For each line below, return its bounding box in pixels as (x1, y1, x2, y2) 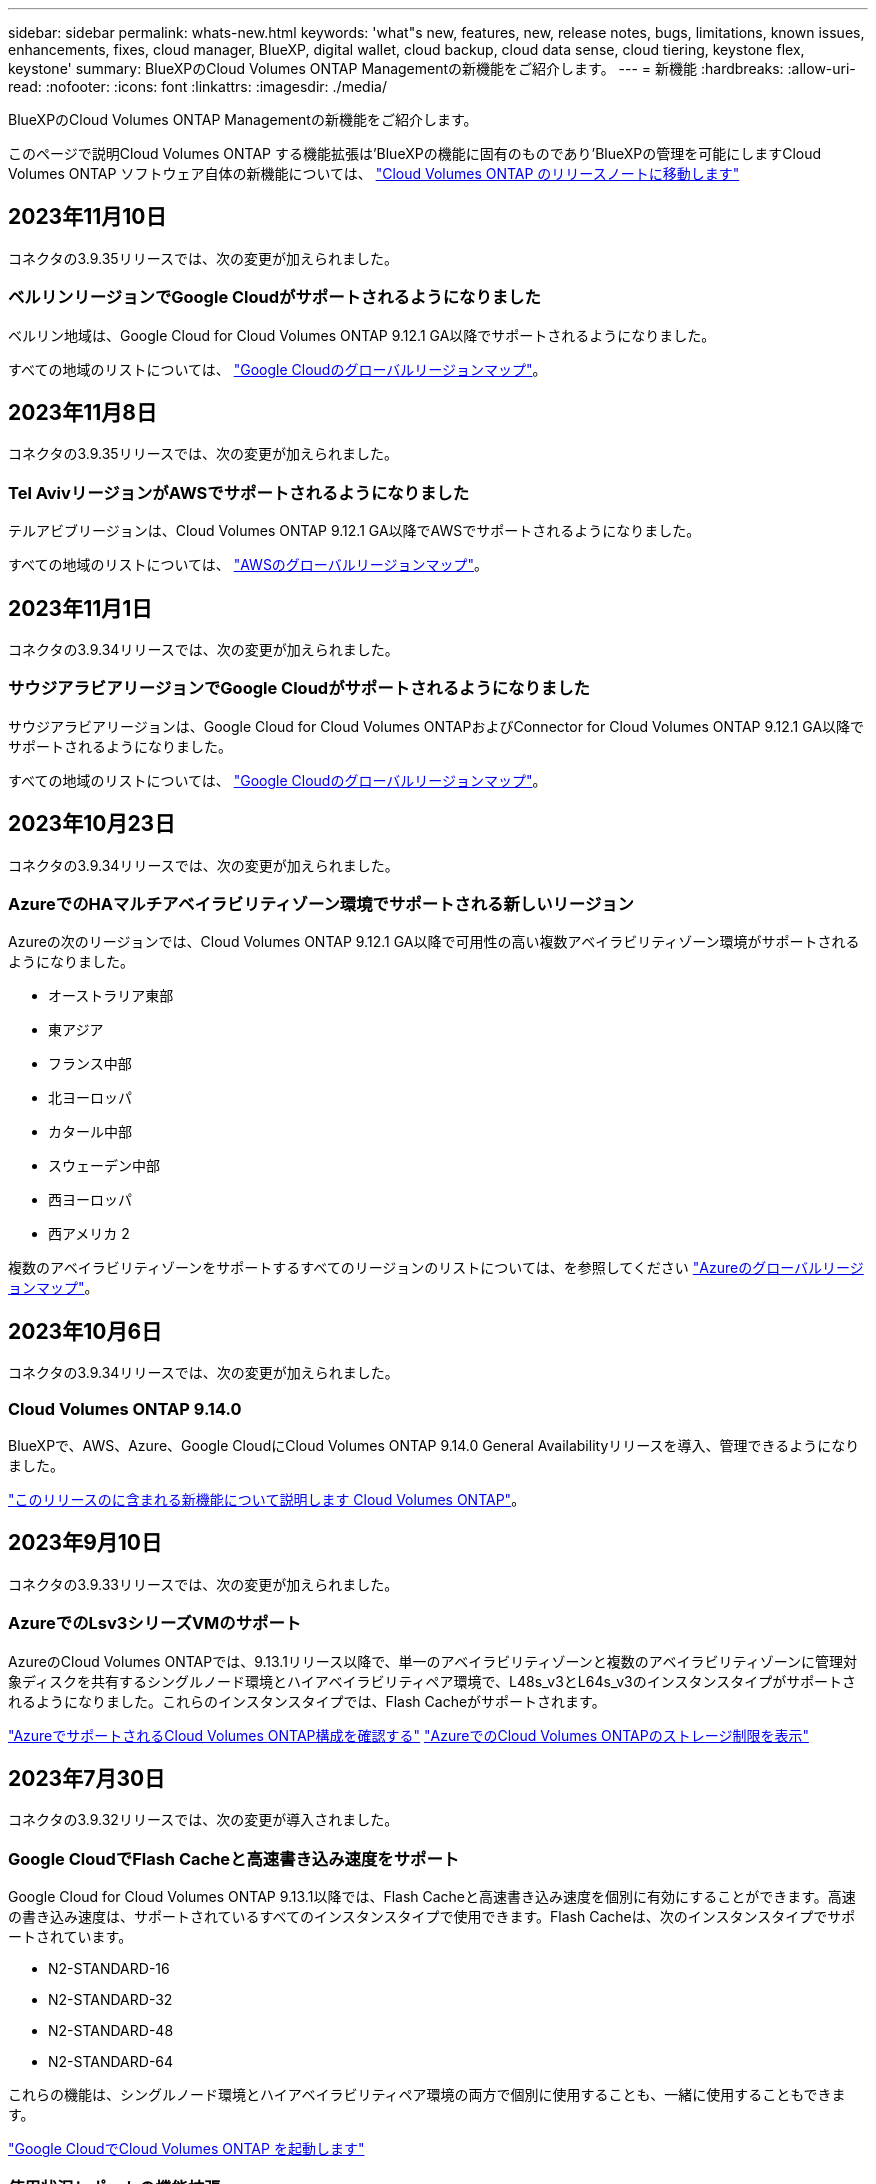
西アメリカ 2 (48, 1225, 130, 1243)
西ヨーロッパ (48, 1191, 132, 1209)
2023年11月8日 (8, 400, 157, 426)
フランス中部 (48, 1055, 132, 1073)
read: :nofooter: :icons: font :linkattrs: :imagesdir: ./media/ (8, 78, 387, 95)
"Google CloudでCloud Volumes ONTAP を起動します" (8, 2140, 365, 2158)
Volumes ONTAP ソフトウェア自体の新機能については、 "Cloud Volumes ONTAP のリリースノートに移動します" (8, 165, 740, 182)
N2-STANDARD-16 (48, 1960, 170, 1978)
